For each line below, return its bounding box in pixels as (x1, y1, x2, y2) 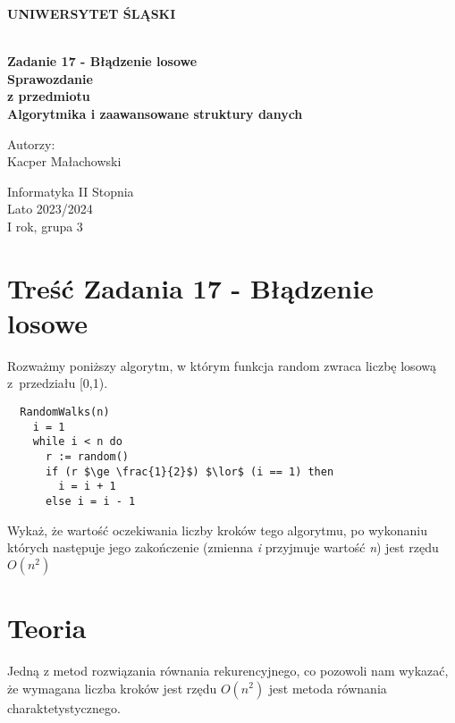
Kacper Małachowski (7, 152, 122, 171)
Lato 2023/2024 (7, 199, 93, 218)
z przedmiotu (7, 87, 90, 105)
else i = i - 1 (45, 494, 136, 508)
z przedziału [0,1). (7, 374, 108, 392)
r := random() (45, 450, 130, 463)
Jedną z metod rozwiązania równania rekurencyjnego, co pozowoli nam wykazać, (7, 660, 449, 679)
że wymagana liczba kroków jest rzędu (7, 678, 217, 697)
